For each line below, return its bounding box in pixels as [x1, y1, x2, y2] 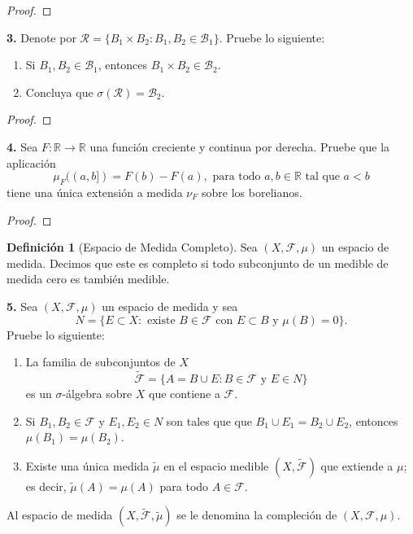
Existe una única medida [25, 457, 150, 474]
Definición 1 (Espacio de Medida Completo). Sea [7, 239, 258, 256]
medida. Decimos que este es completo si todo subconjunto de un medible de [7, 254, 389, 271]
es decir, [25, 477, 67, 494]
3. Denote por [7, 28, 76, 46]
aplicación [7, 154, 56, 171]
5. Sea [7, 297, 38, 314]
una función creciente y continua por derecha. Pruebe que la [89, 138, 390, 155]
